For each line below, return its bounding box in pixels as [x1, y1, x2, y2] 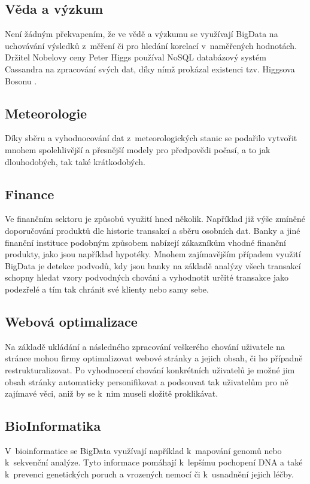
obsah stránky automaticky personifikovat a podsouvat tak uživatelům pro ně [5, 375, 288, 388]
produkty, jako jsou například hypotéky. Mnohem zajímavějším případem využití [5, 248, 301, 260]
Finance [5, 184, 54, 203]
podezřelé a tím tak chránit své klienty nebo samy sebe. [5, 282, 209, 295]
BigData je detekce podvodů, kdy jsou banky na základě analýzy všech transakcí [5, 259, 301, 272]
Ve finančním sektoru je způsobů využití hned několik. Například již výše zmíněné [5, 212, 306, 225]
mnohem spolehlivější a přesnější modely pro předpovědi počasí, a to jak [5, 143, 271, 156]
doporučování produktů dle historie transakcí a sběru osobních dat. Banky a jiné [5, 224, 300, 236]
